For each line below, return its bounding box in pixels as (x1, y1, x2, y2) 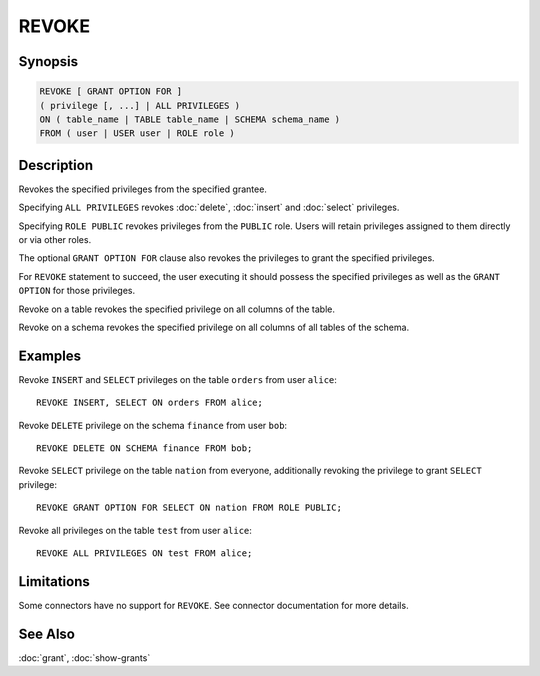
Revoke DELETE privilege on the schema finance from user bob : (18, 419, 288, 431)
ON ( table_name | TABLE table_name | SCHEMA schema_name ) (39, 113, 341, 125)
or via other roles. (18, 234, 92, 245)
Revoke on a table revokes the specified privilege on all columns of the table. (18, 303, 335, 315)
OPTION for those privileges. (18, 285, 135, 297)
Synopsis (18, 53, 79, 70)
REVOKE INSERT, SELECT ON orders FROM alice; (36, 397, 264, 409)
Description (18, 156, 94, 174)
